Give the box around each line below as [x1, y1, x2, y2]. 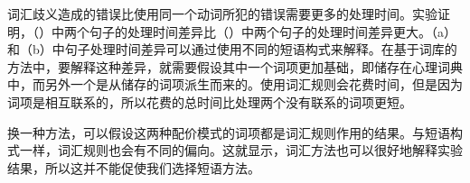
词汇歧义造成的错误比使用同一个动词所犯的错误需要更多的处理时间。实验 [7, 5, 437, 23]
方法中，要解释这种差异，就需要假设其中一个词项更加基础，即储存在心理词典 [7, 57, 463, 76]
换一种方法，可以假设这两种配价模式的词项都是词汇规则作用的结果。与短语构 [7, 123, 463, 142]
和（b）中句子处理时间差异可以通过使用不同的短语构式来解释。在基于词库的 [7, 40, 457, 59]
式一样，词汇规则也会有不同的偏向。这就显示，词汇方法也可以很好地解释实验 [7, 141, 463, 160]
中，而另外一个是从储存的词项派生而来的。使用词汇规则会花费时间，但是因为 [7, 75, 463, 94]
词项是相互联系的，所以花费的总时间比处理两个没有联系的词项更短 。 [7, 92, 412, 111]
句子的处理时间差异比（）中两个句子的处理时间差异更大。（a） [89, 22, 456, 41]
